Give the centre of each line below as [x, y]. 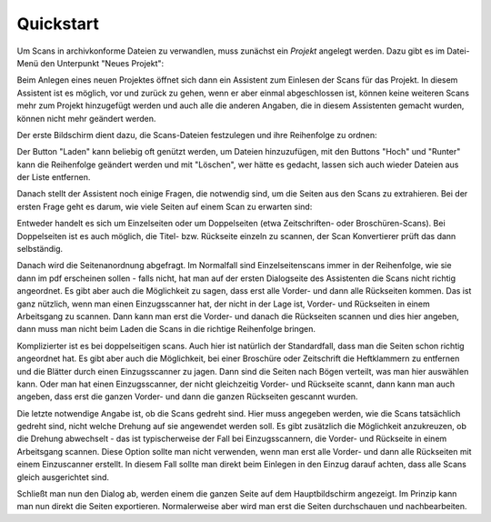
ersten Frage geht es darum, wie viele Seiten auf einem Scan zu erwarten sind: [165, 206]
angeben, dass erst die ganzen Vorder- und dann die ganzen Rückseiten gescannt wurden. [187, 397]
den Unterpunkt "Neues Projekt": [102, 63]
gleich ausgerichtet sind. [63, 477]
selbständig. [40, 249]
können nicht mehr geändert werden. [86, 118]
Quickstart [58, 24]
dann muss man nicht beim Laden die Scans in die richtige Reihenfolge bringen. [166, 329]
